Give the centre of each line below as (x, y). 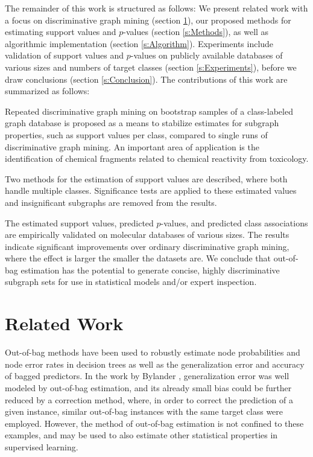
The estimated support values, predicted (79, 222)
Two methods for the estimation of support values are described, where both (146, 178)
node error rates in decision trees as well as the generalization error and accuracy (155, 364)
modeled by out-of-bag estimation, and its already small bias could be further (148, 387)
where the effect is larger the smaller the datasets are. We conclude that (138, 258)
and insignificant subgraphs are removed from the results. (111, 202)
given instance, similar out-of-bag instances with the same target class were (144, 411)
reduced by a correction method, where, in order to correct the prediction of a (149, 399)
